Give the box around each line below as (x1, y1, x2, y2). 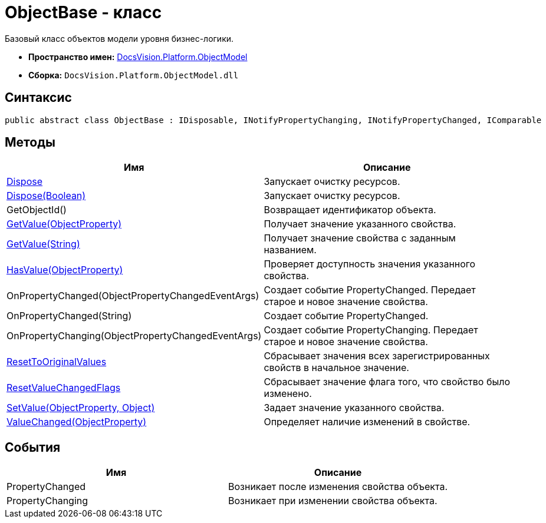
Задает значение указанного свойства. (264, 402, 445, 414)
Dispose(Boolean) (6, 190, 86, 202)
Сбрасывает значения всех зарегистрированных (264, 350, 490, 362)
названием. (264, 244, 317, 256)
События (5, 439, 61, 455)
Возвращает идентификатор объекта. (264, 204, 436, 216)
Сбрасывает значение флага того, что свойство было (264, 376, 510, 388)
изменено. (264, 388, 312, 400)
